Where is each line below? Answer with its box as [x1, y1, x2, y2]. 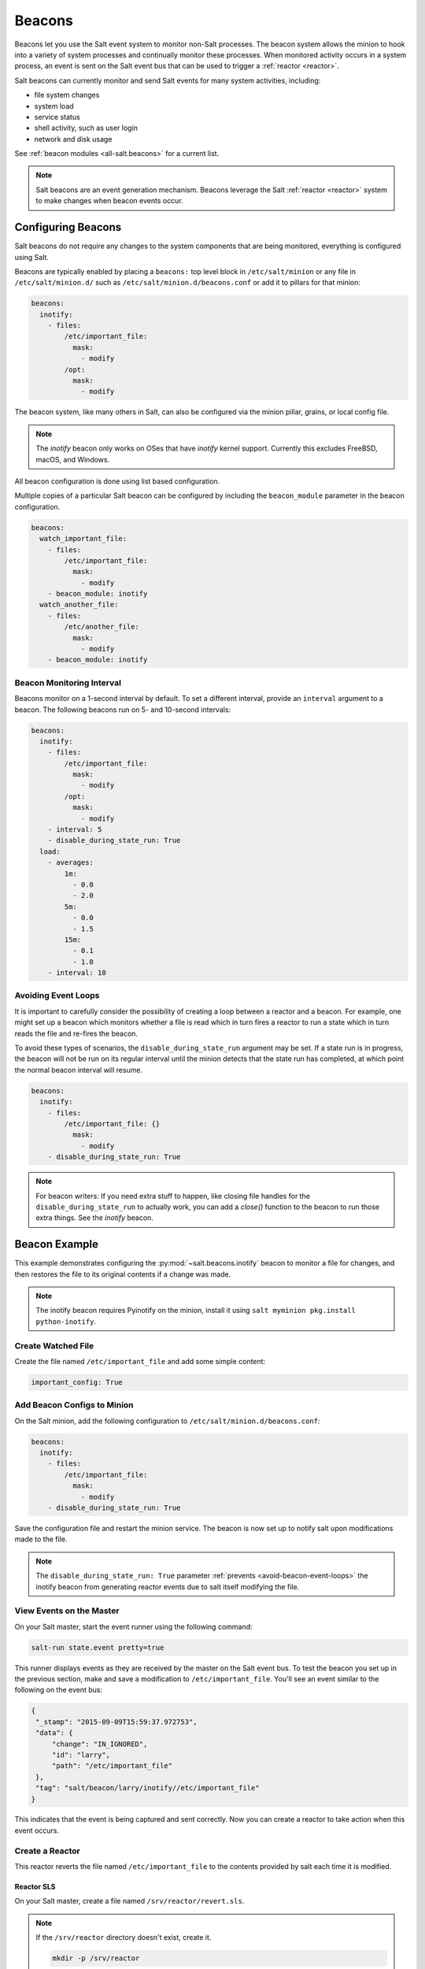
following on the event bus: [14, 1685, 103, 1695]
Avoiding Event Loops [14, 990, 100, 1001]
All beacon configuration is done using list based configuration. [14, 476, 220, 486]
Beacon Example [14, 1237, 98, 1251]
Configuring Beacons [14, 221, 122, 234]
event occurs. [14, 1826, 59, 1835]
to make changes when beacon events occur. [35, 196, 184, 206]
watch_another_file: [39, 600, 119, 610]
